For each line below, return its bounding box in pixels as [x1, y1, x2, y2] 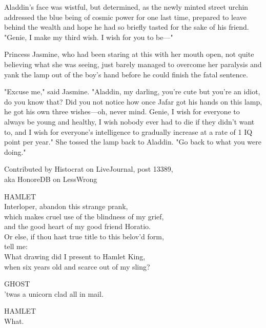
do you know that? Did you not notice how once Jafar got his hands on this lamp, [4, 96, 262, 107]
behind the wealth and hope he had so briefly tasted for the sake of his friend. [4, 22, 249, 32]
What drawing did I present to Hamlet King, [4, 251, 146, 262]
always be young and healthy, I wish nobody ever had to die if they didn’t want [4, 116, 255, 127]
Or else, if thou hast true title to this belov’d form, [4, 231, 164, 241]
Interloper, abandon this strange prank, [4, 201, 128, 212]
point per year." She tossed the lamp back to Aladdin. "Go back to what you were [4, 136, 261, 147]
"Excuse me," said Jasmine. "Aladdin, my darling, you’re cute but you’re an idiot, [4, 86, 260, 97]
